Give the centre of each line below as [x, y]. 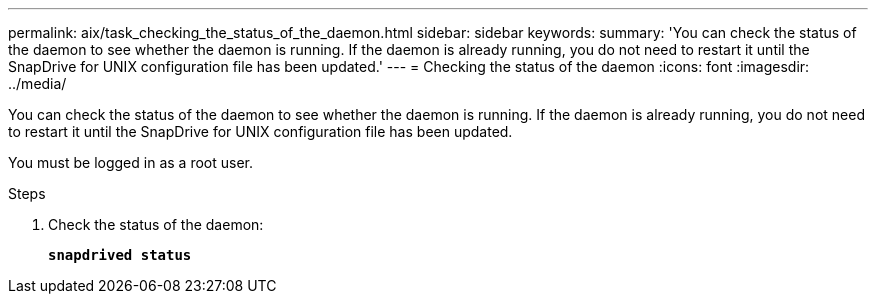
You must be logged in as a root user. [130, 162]
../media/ [37, 83]
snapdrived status [120, 255]
